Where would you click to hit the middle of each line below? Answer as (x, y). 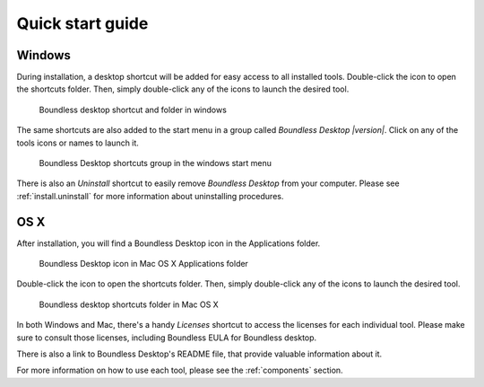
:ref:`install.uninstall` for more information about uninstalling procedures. (150, 196)
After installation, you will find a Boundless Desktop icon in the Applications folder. (169, 243)
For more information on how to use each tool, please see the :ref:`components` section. (180, 370)
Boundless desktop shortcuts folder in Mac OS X (129, 304)
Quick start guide (82, 23)
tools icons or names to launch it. (78, 143)
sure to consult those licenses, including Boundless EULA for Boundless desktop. (167, 338)
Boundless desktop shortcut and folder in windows (133, 110)
